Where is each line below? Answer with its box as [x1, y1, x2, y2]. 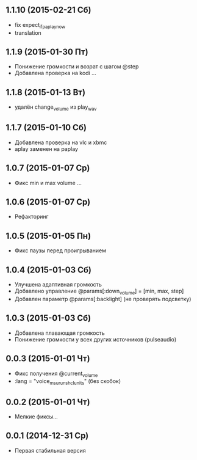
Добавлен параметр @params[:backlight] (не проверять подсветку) [14, 295, 192, 302]
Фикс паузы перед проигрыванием [14, 247, 107, 254]
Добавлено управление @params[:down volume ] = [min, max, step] [14, 287, 184, 296]
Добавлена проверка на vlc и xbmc [14, 139, 107, 146]
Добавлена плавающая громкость [14, 329, 105, 337]
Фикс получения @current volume [14, 370, 98, 378]
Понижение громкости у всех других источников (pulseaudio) [14, 335, 177, 343]
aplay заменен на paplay [14, 145, 79, 152]
